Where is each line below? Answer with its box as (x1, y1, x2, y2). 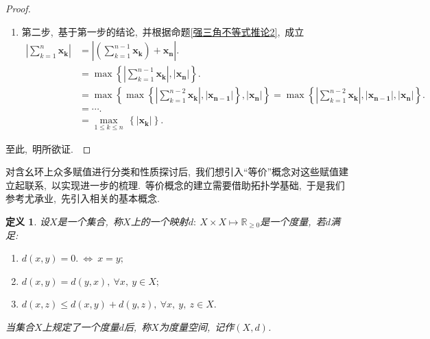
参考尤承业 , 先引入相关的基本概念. (5, 191, 160, 205)
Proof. (5, 1, 31, 15)
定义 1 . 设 (5, 214, 49, 228)
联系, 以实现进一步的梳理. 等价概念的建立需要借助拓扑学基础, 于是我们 (24, 177, 345, 192)
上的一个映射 (130, 214, 189, 228)
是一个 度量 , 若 (260, 214, 326, 228)
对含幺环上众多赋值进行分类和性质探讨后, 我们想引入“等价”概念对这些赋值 (5, 164, 339, 179)
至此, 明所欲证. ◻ (5, 141, 91, 155)
